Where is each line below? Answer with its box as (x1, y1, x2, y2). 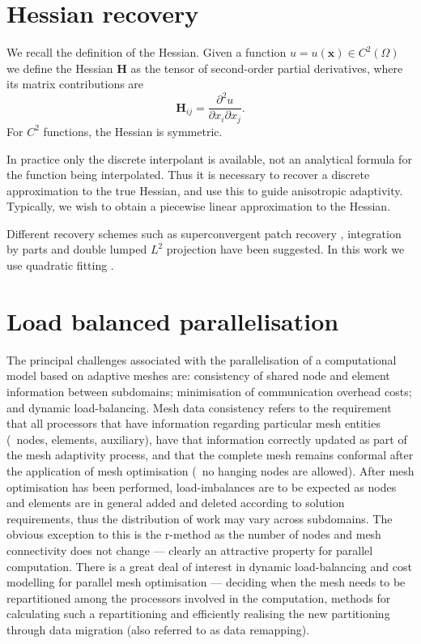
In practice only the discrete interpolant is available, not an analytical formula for (6, 150, 412, 167)
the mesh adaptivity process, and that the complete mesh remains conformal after (6, 446, 414, 463)
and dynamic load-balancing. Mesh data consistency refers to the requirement (6, 399, 392, 416)
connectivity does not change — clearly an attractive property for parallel (6, 541, 373, 558)
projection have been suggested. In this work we (166, 241, 405, 258)
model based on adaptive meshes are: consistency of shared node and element (6, 367, 390, 384)
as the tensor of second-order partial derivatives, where (130, 59, 403, 76)
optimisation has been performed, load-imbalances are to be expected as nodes (6, 478, 397, 495)
